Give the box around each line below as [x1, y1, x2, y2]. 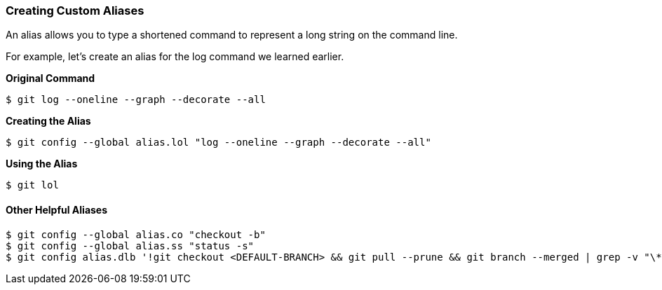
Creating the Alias [6, 115, 91, 127]
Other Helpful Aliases [6, 203, 108, 216]
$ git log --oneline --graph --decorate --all [6, 94, 266, 106]
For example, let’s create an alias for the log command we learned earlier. [6, 50, 344, 63]
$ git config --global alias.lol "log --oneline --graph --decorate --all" [6, 137, 431, 149]
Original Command [6, 72, 95, 85]
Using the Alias [6, 158, 78, 170]
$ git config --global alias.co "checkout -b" [6, 228, 266, 240]
